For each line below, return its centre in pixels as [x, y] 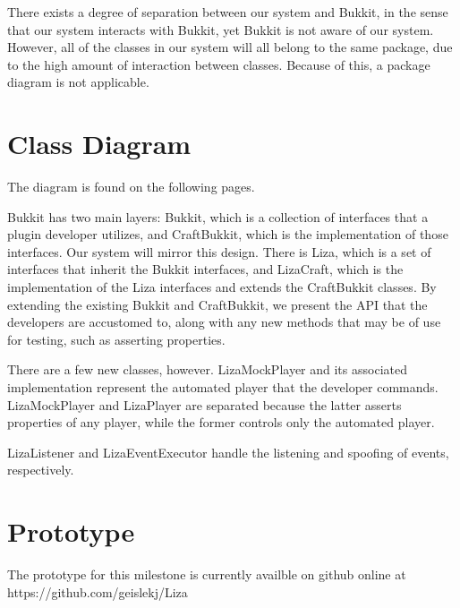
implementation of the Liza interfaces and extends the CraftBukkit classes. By [222, 287]
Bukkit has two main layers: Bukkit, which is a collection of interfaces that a [218, 216]
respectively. [41, 470]
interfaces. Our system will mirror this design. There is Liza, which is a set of [219, 251]
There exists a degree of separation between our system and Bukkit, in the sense [228, 12]
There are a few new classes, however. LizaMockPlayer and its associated [207, 369]
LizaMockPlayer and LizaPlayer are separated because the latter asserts [204, 404]
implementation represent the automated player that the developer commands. [223, 387]
